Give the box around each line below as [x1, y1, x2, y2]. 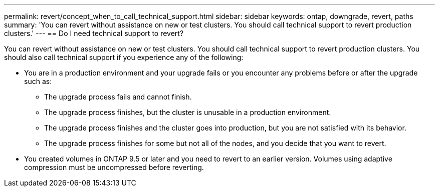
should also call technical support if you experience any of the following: [4, 53, 244, 61]
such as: [24, 77, 52, 85]
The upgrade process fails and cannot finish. [44, 92, 192, 101]
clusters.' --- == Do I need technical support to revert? [4, 29, 184, 37]
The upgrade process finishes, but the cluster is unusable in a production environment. [44, 108, 331, 116]
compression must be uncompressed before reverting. [24, 163, 204, 171]
